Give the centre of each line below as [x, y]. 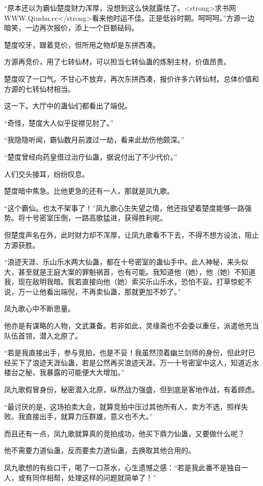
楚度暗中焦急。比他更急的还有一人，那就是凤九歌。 [89, 191]
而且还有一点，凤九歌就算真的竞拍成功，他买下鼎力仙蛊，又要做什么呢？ [124, 433]
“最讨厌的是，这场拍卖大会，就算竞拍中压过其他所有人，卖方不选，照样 [123, 406]
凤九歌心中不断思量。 [39, 308]
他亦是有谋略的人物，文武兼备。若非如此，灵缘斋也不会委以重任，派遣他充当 [131, 326]
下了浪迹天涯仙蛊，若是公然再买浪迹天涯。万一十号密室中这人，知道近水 [138, 362]
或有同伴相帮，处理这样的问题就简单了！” [87, 477]
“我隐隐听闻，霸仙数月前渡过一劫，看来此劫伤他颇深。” [94, 140]
